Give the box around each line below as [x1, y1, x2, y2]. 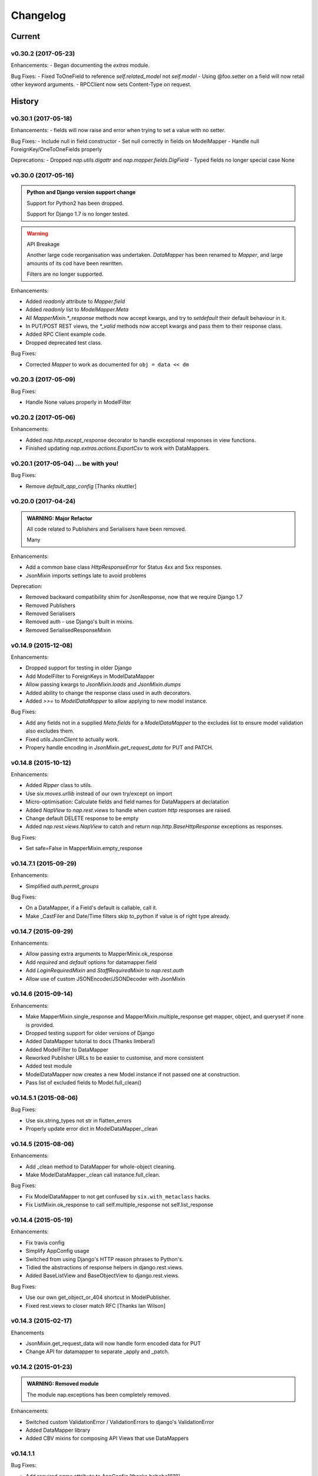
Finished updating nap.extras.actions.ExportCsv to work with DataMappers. [25, 445, 210, 452]
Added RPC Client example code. [25, 331, 107, 338]
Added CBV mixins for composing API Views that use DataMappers [25, 1435, 189, 1442]
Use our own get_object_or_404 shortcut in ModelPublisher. [25, 1294, 171, 1301]
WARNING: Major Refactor [26, 514, 92, 522]
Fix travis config [25, 1239, 65, 1246]
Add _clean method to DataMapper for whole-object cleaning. [25, 1163, 176, 1170]
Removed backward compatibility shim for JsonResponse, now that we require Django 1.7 [25, 593, 243, 600]
